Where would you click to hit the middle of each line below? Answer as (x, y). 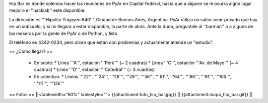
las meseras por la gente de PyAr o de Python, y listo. (64, 33)
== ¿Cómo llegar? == (31, 51)
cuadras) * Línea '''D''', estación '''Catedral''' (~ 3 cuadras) (95, 69)
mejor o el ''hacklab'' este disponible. (47, 10)
